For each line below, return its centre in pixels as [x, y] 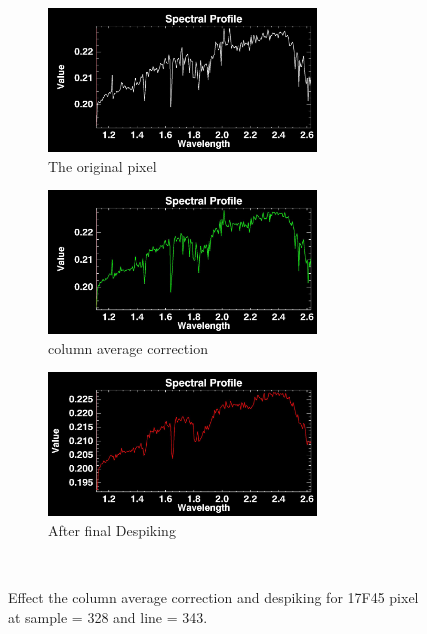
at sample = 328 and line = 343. [108, 616]
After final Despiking [112, 529]
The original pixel [102, 165]
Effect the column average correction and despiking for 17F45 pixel [213, 597]
